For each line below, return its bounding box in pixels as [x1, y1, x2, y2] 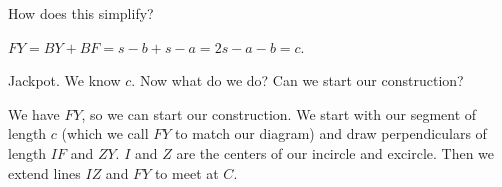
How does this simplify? [8, 3, 154, 23]
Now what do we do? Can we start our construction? [139, 70, 464, 91]
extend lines [8, 162, 81, 183]
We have [8, 103, 60, 124]
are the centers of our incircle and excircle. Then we [176, 142, 495, 163]
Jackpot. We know [8, 70, 121, 91]
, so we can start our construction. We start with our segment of [81, 103, 477, 124]
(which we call [61, 123, 149, 144]
